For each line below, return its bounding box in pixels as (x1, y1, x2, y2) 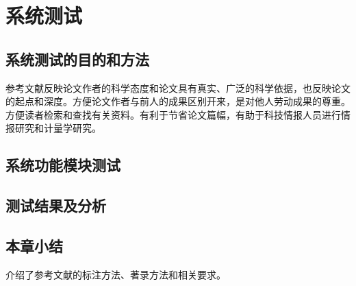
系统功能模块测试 (5, 154, 120, 176)
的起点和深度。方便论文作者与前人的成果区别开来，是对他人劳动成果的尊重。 (5, 94, 351, 108)
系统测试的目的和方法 (5, 48, 149, 69)
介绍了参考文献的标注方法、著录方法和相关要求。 (5, 267, 226, 281)
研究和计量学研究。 (14, 121, 101, 135)
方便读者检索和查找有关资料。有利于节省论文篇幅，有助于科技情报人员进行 (5, 107, 341, 121)
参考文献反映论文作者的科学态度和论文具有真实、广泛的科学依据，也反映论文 (5, 80, 351, 95)
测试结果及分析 (5, 195, 106, 216)
